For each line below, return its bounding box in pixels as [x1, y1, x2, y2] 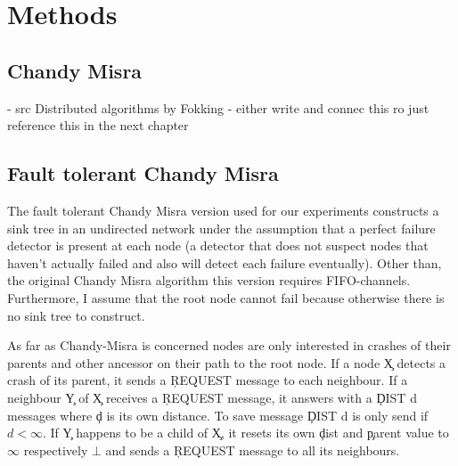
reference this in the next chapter [7, 116, 189, 135]
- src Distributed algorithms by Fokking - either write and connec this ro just [7, 98, 429, 117]
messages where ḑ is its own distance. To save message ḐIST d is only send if [7, 405, 429, 424]
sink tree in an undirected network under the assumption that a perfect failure [7, 218, 436, 237]
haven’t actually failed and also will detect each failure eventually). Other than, [7, 253, 442, 272]
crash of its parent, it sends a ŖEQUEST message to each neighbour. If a [7, 371, 408, 389]
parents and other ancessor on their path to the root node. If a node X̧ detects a [7, 353, 446, 372]
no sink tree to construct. [7, 306, 145, 324]
